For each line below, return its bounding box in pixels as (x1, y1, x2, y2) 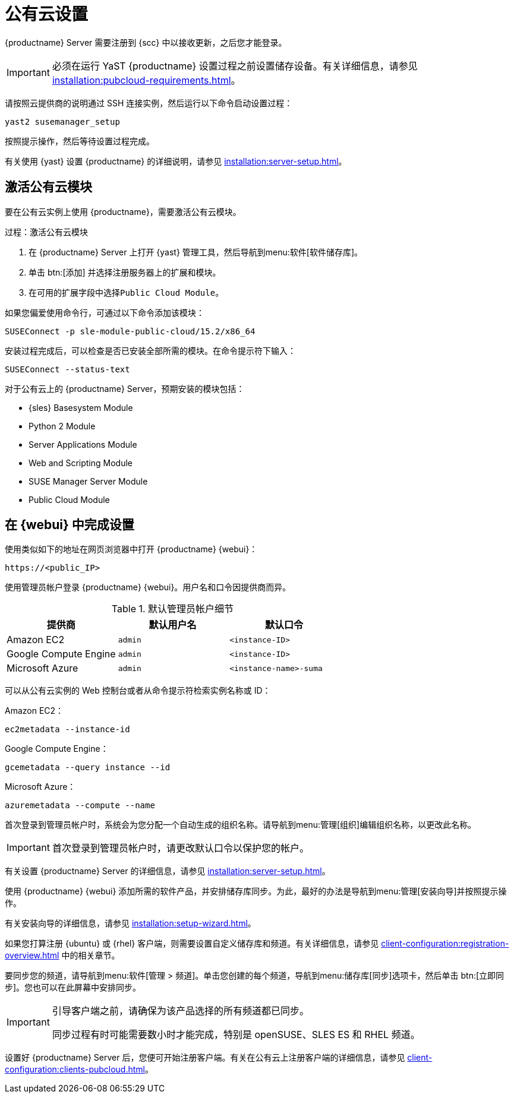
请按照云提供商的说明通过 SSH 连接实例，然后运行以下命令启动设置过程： (5, 97, 293, 108)
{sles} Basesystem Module (29, 402, 133, 413)
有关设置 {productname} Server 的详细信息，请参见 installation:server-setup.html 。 (5, 866, 330, 876)
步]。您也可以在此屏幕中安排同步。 (5, 982, 141, 993)
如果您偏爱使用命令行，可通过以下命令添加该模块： (5, 307, 204, 318)
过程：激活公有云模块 (5, 226, 88, 237)
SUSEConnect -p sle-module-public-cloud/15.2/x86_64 (5, 326, 256, 336)
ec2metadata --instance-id (5, 724, 130, 735)
